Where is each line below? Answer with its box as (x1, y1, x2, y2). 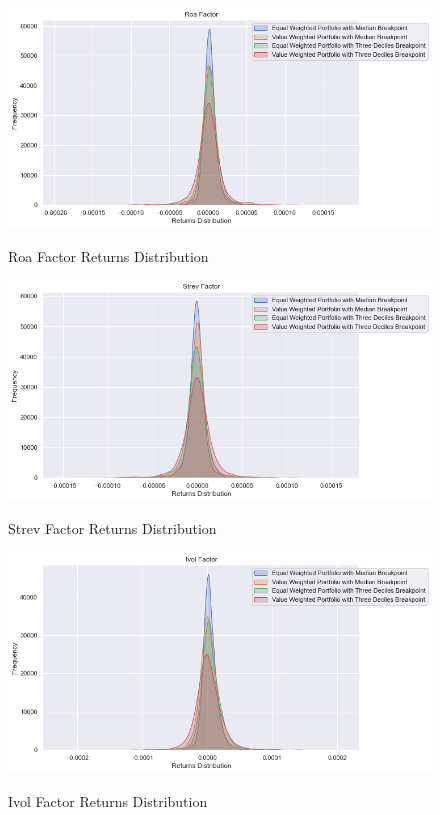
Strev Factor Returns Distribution (8, 518, 217, 539)
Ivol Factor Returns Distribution (8, 790, 208, 811)
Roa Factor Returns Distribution (8, 245, 209, 266)
